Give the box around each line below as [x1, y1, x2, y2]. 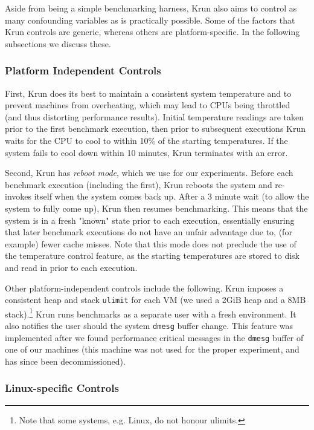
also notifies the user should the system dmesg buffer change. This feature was [5, 319, 293, 331]
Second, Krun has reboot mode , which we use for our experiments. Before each [5, 166, 293, 179]
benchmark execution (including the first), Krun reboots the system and [5, 178, 272, 191]
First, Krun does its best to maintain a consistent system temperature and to [5, 86, 292, 99]
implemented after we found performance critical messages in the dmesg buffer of [5, 331, 304, 344]
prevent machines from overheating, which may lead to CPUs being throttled [5, 99, 290, 111]
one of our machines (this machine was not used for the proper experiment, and [5, 343, 300, 356]
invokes [5, 190, 32, 203]
